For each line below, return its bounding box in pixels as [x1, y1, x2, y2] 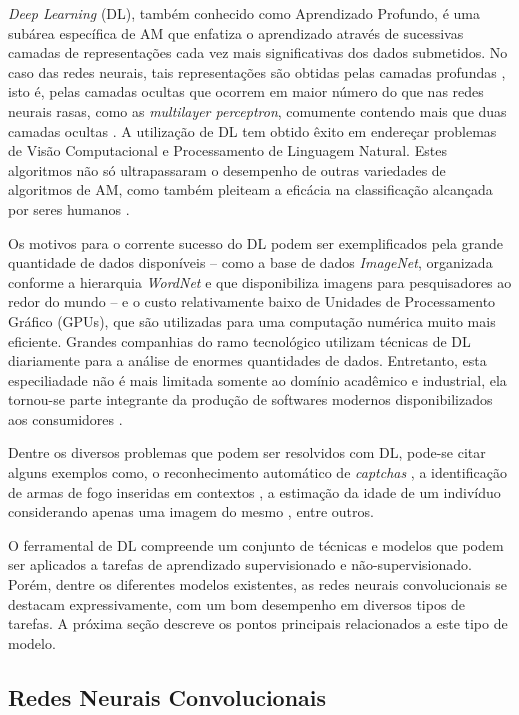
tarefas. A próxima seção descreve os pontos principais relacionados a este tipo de [8, 613, 508, 634]
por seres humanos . [8, 198, 130, 219]
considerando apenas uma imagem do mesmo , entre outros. [8, 501, 374, 522]
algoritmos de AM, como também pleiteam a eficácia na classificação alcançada [8, 179, 493, 200]
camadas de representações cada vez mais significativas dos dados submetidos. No [8, 42, 508, 63]
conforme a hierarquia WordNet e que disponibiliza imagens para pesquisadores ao [8, 271, 512, 292]
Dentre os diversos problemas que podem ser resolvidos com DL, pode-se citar [8, 442, 486, 463]
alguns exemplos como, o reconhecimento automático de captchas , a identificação [8, 462, 507, 483]
